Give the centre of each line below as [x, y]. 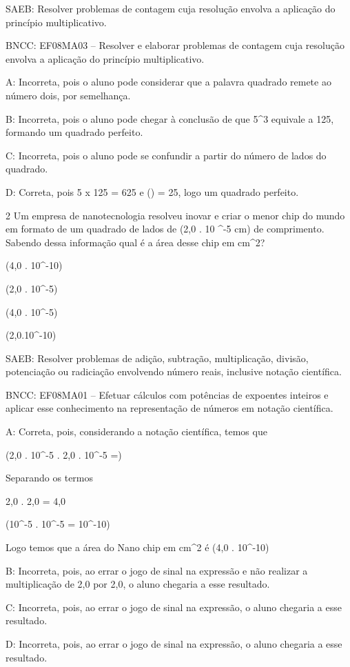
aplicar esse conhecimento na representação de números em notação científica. [169, 408]
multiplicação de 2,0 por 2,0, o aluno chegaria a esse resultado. [138, 584]
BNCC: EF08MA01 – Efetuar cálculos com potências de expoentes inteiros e [167, 394]
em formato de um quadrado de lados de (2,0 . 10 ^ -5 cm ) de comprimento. [165, 229]
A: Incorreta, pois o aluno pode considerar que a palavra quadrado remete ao [168, 82]
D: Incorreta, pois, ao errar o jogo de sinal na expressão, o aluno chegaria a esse [174, 644]
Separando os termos [50, 478]
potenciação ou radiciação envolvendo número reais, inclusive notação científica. [174, 371]
